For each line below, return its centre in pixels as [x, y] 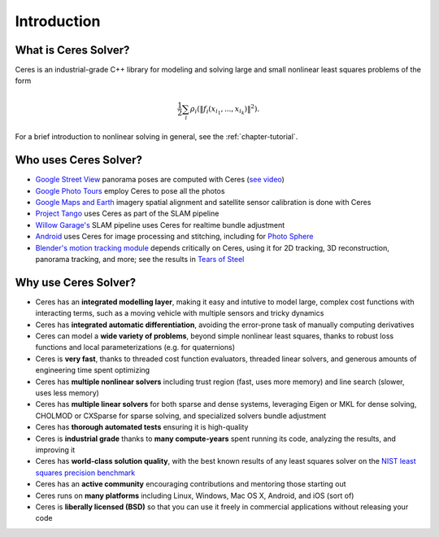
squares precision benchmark [85, 473]
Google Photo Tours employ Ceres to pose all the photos [130, 190]
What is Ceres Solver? [72, 50]
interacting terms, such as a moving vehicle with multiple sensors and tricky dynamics [180, 313]
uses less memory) [67, 393]
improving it [55, 450]
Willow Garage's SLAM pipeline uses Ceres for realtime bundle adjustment [160, 225]
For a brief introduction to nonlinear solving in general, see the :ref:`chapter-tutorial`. [156, 137]
